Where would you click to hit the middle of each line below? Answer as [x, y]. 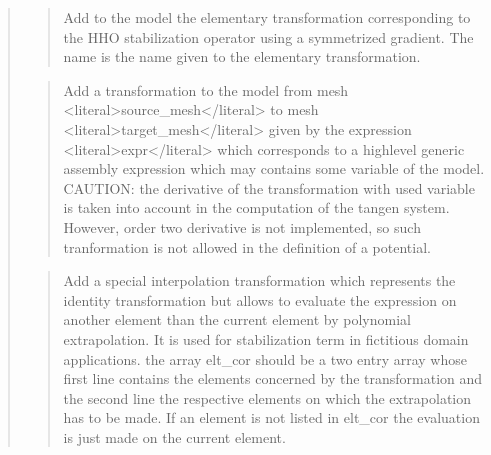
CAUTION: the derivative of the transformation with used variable [269, 187]
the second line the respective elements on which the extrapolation [267, 397]
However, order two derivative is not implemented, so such [242, 226]
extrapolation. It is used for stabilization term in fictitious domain [266, 338]
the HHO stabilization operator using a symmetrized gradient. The [268, 36]
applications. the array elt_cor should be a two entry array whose [265, 358]
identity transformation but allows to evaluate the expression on [260, 299]
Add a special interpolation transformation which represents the [259, 280]
